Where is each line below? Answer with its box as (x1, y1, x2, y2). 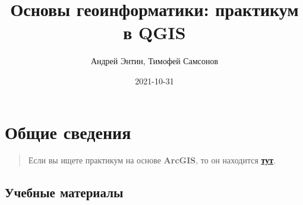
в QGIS (123, 20, 186, 45)
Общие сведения (5, 119, 131, 144)
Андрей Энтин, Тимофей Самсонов (90, 55, 219, 67)
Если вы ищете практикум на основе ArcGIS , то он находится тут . (28, 154, 276, 166)
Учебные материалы (5, 183, 124, 201)
